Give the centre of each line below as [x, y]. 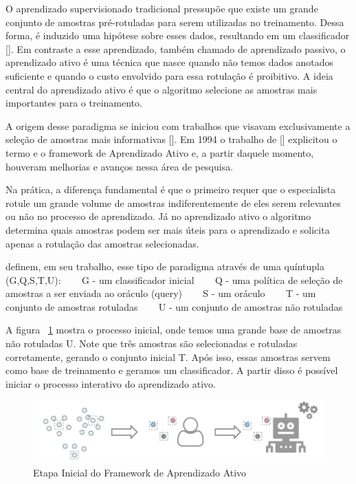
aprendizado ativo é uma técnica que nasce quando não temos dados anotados [170, 62]
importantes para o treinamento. [74, 103]
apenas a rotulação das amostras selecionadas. [102, 243]
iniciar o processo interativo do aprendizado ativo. [111, 383]
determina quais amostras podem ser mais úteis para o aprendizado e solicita [168, 229]
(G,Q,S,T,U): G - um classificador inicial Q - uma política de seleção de [174, 279]
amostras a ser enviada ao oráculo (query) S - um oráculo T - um [161, 293]
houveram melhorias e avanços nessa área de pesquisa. [120, 166]
